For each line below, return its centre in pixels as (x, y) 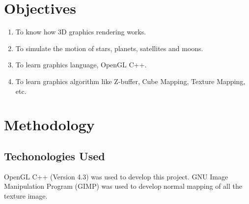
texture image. (26, 195)
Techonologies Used (55, 156)
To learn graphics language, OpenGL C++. (81, 65)
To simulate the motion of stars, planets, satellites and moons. (109, 48)
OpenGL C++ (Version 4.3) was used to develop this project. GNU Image (116, 176)
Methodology (49, 125)
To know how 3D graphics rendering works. (81, 32)
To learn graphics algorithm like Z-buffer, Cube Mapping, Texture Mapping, (130, 81)
